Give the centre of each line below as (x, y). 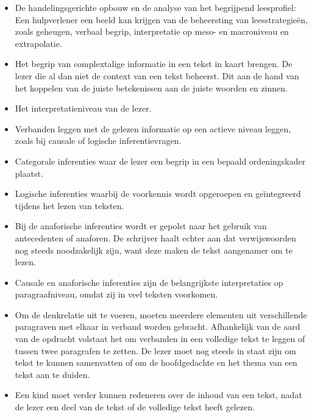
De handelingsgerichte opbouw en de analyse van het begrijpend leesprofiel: (155, 7)
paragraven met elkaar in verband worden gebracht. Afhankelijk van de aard (158, 326)
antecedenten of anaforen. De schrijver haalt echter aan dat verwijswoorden (155, 237)
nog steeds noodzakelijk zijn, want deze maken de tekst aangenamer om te (154, 250)
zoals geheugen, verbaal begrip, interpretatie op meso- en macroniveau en (152, 31)
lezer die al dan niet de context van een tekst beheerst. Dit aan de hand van (157, 75)
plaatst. (29, 173)
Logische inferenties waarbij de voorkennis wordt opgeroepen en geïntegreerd (158, 194)
